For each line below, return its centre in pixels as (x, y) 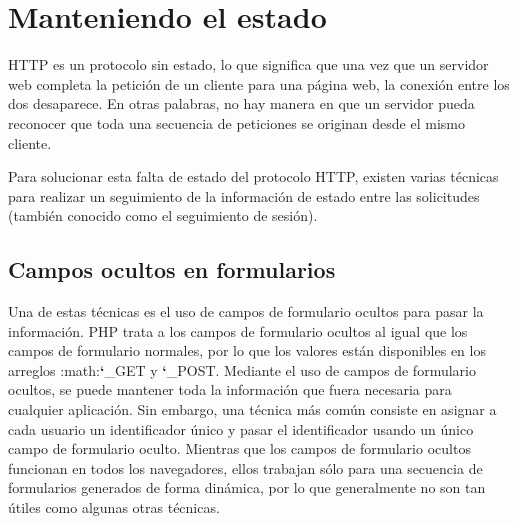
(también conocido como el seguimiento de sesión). (163, 215)
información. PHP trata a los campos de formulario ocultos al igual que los (238, 330)
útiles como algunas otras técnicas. (114, 507)
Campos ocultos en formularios (172, 269)
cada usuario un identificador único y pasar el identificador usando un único (241, 428)
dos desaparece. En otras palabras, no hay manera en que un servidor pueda (241, 103)
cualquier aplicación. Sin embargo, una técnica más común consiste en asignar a (252, 409)
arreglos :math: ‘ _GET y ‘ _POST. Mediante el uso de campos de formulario (242, 369)
